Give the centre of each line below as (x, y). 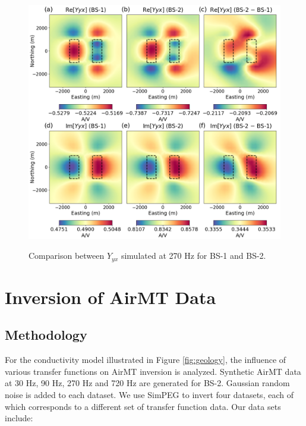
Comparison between (67, 256)
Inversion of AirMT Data (111, 297)
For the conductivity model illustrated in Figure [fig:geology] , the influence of (146, 360)
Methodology (46, 335)
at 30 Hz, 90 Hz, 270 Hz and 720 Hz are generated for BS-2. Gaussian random (147, 383)
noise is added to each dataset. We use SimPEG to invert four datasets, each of (149, 394)
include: (19, 418)
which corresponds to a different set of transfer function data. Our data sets (143, 406)
